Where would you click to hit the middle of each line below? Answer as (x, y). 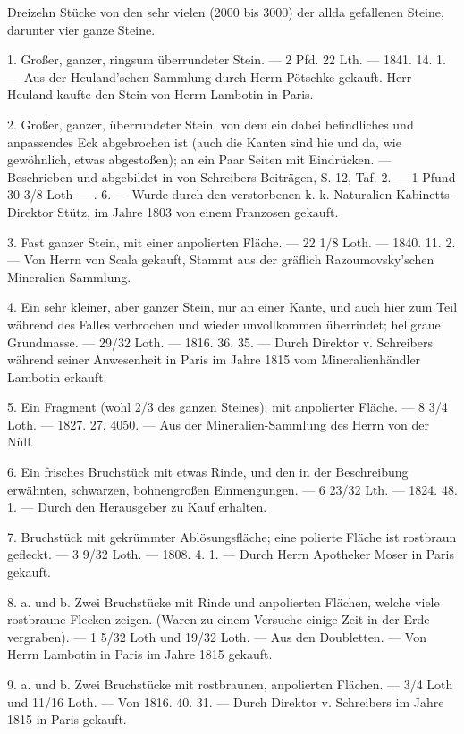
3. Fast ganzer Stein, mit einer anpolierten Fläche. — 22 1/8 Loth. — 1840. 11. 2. (232, 242)
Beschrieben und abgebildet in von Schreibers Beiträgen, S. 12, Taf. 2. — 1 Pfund (232, 176)
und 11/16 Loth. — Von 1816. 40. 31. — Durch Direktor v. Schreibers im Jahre (226, 701)
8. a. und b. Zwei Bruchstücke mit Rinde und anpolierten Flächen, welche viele (224, 601)
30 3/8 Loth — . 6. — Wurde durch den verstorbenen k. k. (169, 194)
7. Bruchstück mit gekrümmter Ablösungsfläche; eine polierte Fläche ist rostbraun (232, 536)
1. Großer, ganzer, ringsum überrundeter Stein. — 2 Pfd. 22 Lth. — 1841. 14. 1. (227, 59)
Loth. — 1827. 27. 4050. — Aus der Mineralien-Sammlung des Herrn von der (218, 424)
